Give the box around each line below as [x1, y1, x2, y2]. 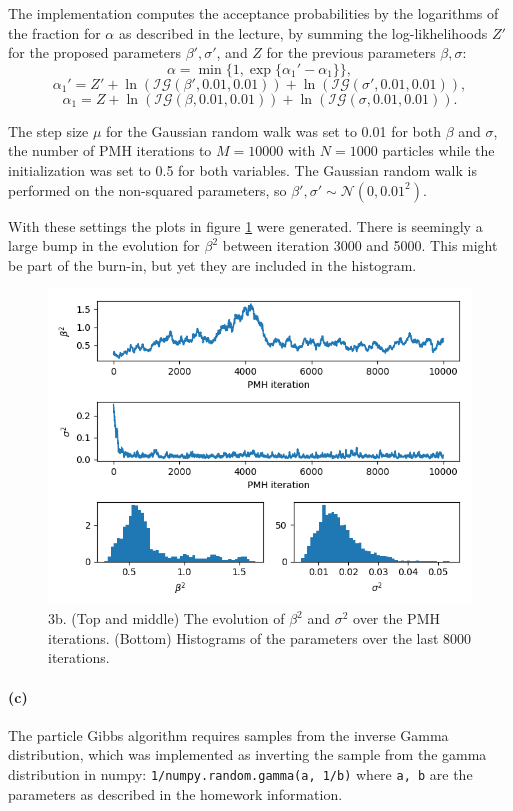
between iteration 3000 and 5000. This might [222, 235, 498, 256]
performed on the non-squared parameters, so [8, 179, 287, 200]
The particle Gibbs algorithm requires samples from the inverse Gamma [8, 724, 449, 745]
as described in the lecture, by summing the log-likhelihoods [118, 22, 488, 43]
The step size [8, 120, 89, 141]
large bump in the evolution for [8, 235, 200, 256]
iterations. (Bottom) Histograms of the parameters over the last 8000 [48, 627, 472, 648]
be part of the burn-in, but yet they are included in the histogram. [8, 254, 417, 275]
